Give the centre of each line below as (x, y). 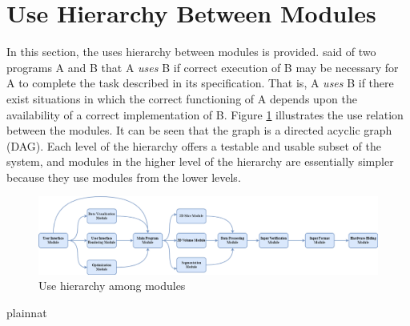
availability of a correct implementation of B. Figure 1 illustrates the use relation (205, 114)
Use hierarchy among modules (112, 286)
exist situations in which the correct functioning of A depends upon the (182, 98)
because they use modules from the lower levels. (124, 177)
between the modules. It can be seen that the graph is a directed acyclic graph (199, 130)
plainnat (27, 312)
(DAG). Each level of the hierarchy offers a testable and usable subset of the (194, 145)
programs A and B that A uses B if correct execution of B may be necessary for (203, 67)
